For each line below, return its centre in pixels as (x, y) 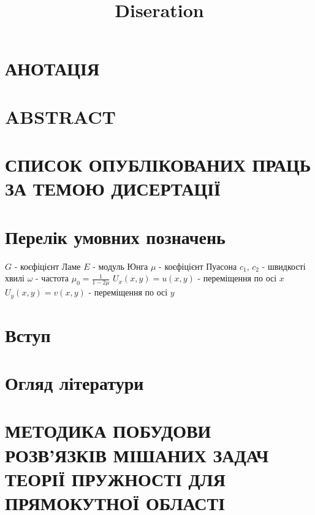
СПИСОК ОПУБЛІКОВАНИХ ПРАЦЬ (158, 165)
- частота (52, 278)
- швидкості (284, 266)
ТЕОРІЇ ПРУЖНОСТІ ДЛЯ (115, 479)
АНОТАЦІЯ (52, 68)
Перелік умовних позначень (115, 236)
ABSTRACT (60, 116)
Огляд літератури (74, 383)
